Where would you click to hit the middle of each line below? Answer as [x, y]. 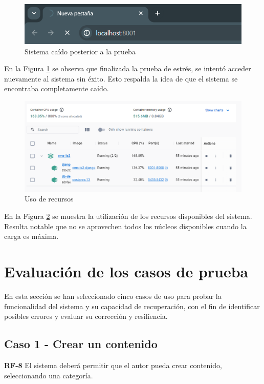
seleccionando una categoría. [49, 375]
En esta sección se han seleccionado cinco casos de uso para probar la [113, 296]
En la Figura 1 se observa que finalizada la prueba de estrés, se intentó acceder [128, 68]
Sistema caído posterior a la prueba [80, 51]
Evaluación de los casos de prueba [126, 271]
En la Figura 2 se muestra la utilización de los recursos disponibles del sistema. [128, 216]
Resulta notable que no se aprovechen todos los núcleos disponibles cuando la [125, 226]
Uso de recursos [49, 199]
